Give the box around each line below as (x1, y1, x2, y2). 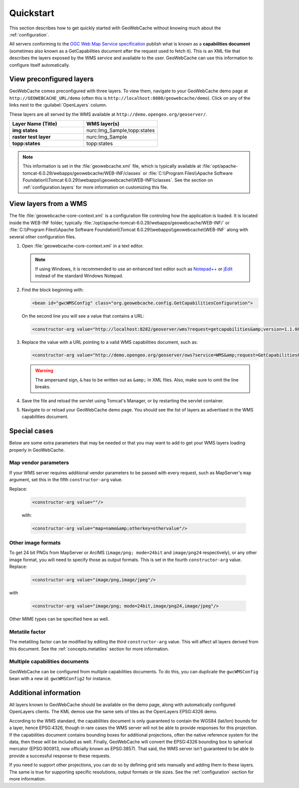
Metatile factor (9, 628, 46, 635)
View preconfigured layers (9, 75, 94, 83)
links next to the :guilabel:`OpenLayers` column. (9, 102, 107, 108)
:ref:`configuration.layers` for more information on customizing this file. (22, 184, 168, 190)
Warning (35, 368, 53, 374)
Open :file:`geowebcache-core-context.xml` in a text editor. (21, 243, 144, 249)
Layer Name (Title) (12, 120, 57, 127)
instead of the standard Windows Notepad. (35, 273, 124, 279)
